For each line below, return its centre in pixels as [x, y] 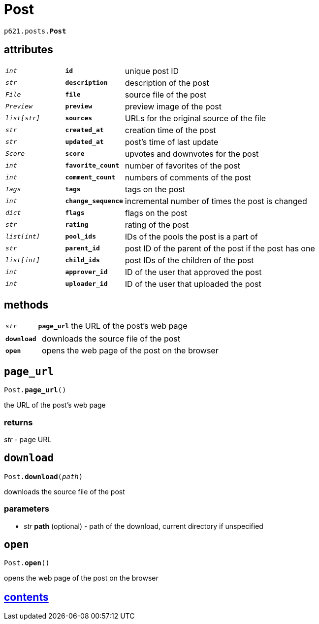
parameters [27, 509]
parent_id [82, 248]
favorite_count [92, 166]
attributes [29, 50]
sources [79, 118]
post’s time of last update [172, 142]
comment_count [90, 177]
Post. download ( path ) [44, 476]
